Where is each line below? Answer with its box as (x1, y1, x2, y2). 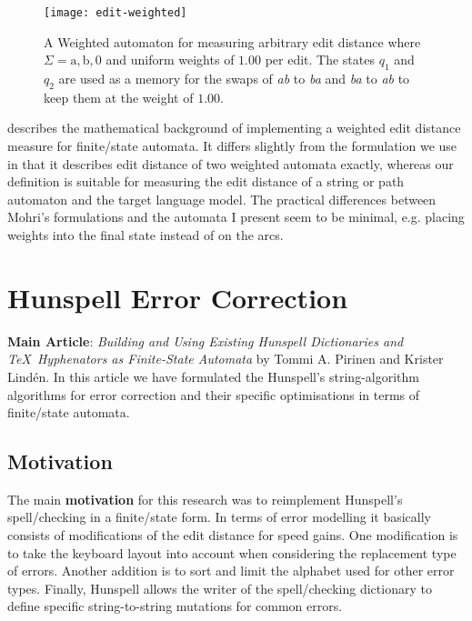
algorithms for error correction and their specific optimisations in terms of (7, 385, 420, 404)
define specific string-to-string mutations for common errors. (7, 596, 343, 616)
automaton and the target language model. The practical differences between (7, 189, 437, 208)
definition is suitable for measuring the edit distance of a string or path (7, 172, 405, 191)
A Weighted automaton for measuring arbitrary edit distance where (44, 32, 421, 51)
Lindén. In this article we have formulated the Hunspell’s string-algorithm (7, 366, 419, 386)
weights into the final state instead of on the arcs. (7, 225, 284, 244)
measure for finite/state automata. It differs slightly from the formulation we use (7, 136, 457, 155)
